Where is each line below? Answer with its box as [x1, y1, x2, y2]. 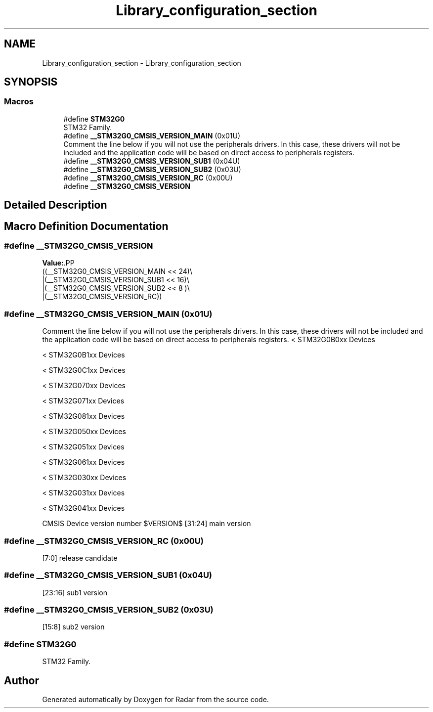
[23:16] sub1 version [42, 588, 108, 597]
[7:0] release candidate [42, 553, 118, 562]
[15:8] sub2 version [42, 623, 105, 631]
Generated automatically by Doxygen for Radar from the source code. [42, 695, 269, 704]
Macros [4, 96, 34, 107]
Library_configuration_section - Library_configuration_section [42, 58, 241, 67]
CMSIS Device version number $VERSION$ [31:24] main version [42, 519, 251, 528]
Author [4, 674, 39, 687]
